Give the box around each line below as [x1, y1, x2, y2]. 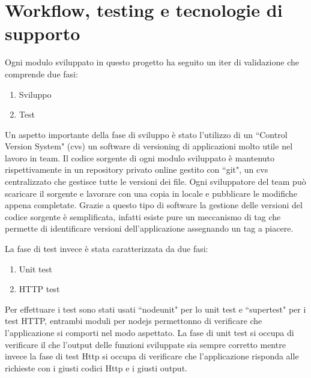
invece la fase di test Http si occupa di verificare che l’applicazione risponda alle [5, 350, 299, 362]
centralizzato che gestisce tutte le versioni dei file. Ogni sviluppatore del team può [5, 175, 306, 188]
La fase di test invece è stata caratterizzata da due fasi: [5, 242, 208, 255]
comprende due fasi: [5, 67, 78, 80]
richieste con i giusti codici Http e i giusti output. [5, 361, 187, 374]
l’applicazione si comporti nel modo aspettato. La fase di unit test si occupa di [5, 326, 294, 338]
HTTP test [19, 283, 60, 295]
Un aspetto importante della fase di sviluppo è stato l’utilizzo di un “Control [5, 128, 288, 140]
